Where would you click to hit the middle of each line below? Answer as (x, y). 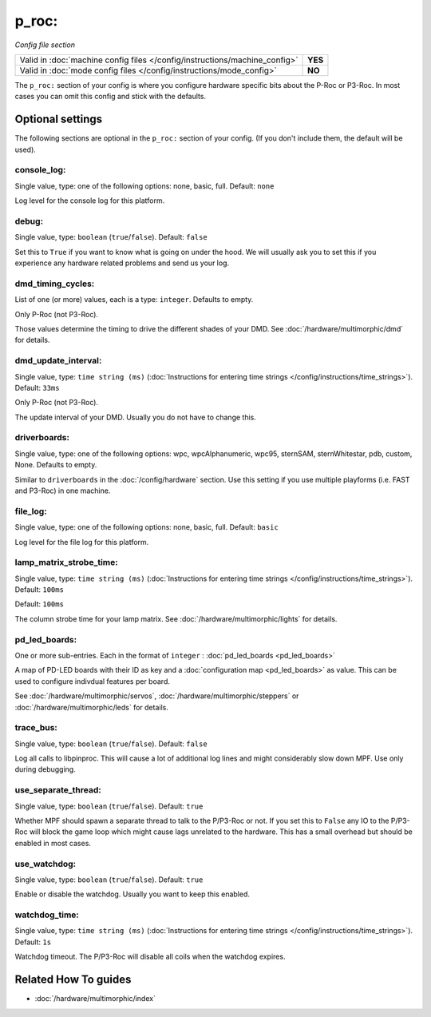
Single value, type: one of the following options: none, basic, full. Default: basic (146, 527)
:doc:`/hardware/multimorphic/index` (95, 999)
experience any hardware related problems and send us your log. (122, 263)
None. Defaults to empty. (56, 465)
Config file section (45, 45)
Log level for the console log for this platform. (90, 201)
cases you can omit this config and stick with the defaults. (111, 97)
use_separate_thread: (58, 790)
